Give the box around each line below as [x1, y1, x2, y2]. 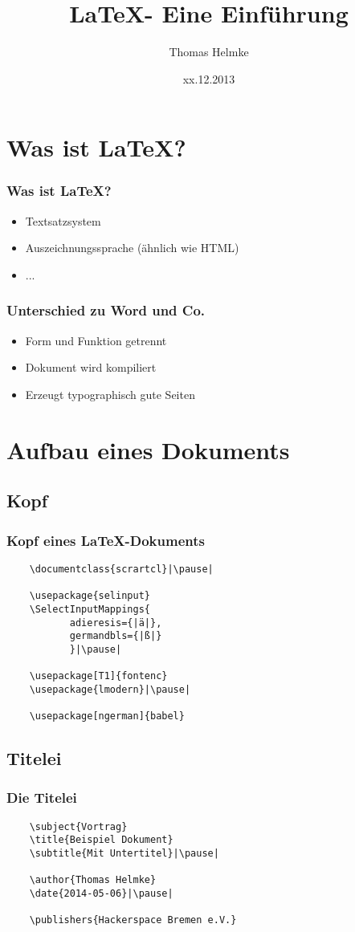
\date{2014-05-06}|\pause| [29, 888, 173, 900]
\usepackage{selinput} [29, 590, 150, 602]
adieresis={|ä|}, [69, 617, 162, 629]
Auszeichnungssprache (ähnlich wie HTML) [25, 239, 239, 256]
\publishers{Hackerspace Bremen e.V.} [29, 914, 237, 926]
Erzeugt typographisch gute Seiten [25, 385, 195, 402]
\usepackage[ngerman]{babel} [29, 710, 185, 722]
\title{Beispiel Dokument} [29, 834, 173, 846]
